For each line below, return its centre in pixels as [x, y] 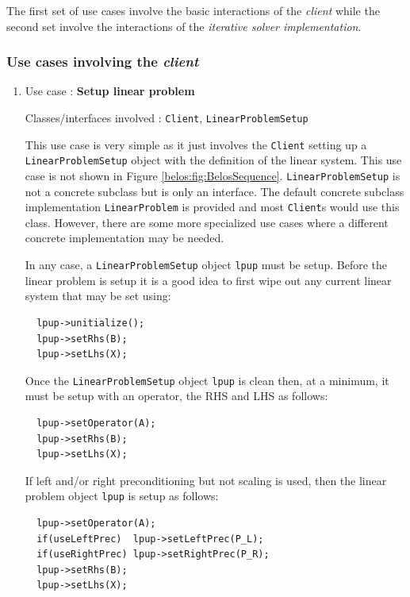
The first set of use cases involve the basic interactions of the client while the [193, 10]
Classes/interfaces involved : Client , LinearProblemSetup [167, 117]
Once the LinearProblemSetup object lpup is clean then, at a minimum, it [207, 380]
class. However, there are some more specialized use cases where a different [207, 222]
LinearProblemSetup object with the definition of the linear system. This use [213, 160]
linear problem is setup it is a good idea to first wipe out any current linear [208, 280]
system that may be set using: [98, 296]
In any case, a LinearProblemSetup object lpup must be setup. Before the [206, 265]
